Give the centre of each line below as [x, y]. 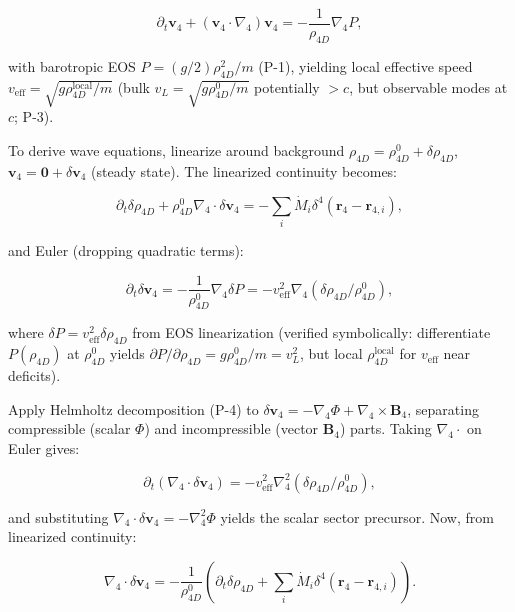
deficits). [34, 375]
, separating [443, 408]
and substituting [58, 516]
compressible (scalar [69, 428]
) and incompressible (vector [231, 428]
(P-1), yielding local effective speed [365, 65]
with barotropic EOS [72, 65]
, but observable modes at [428, 86]
